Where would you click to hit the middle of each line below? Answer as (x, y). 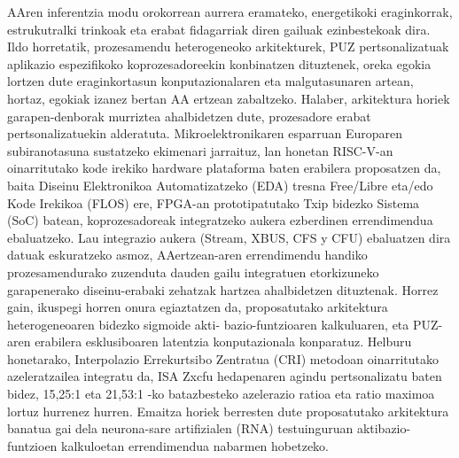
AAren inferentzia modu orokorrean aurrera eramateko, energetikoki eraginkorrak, (230, 12)
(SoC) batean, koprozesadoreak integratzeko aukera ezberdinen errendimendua (220, 220)
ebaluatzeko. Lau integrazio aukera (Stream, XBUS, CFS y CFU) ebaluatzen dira (229, 237)
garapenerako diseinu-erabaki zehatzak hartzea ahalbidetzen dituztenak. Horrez (223, 289)
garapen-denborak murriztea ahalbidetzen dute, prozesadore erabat (189, 116)
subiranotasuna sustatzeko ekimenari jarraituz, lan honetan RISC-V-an (200, 150)
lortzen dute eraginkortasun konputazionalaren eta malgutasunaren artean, (210, 81)
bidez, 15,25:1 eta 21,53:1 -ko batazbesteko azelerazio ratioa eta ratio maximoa (221, 394)
